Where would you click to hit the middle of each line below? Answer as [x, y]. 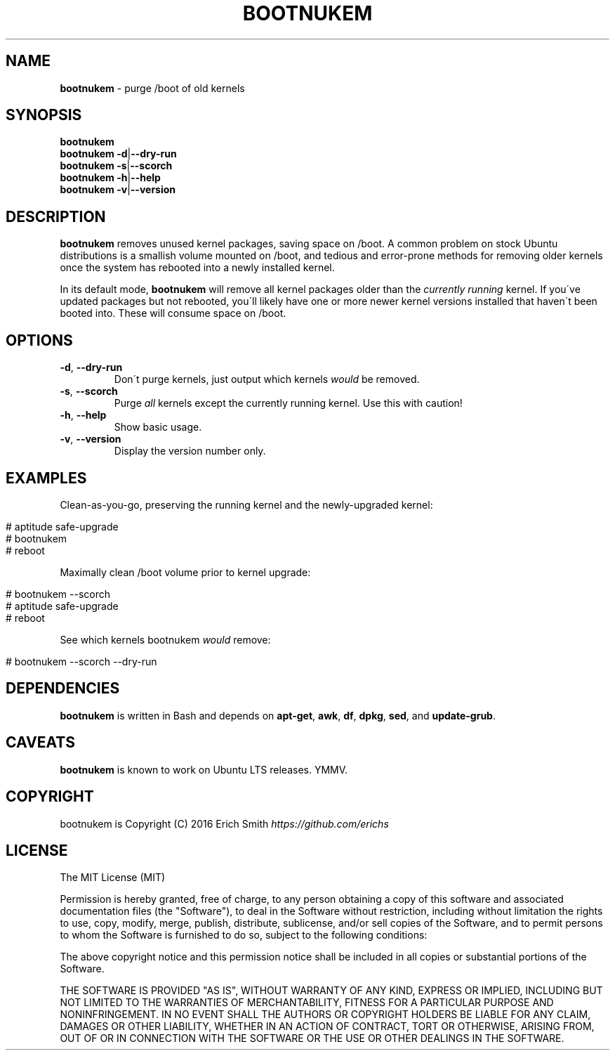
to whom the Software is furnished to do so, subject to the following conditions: [244, 935]
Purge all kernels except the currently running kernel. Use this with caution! [288, 403]
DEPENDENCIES [63, 689]
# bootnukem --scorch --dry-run [81, 661]
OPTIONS [39, 340]
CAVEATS [40, 743]
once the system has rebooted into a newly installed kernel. [197, 268]
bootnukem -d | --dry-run [118, 154]
